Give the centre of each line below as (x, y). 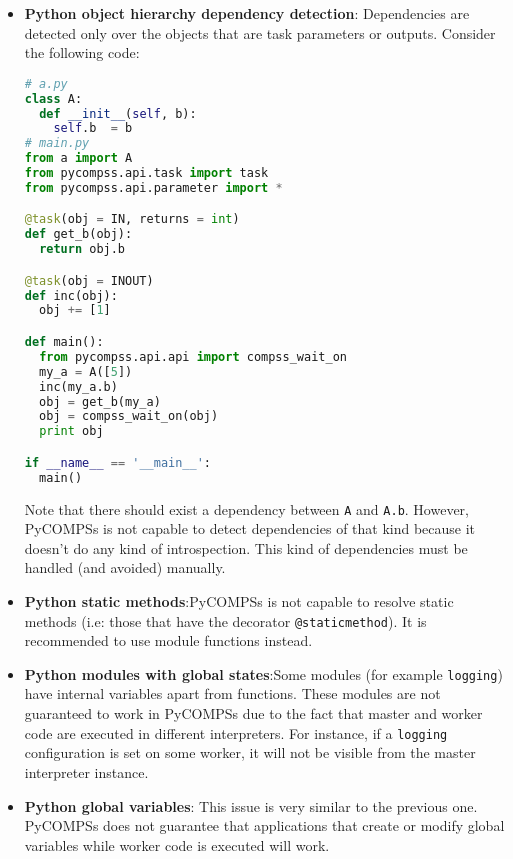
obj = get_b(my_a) (100, 401)
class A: (53, 98)
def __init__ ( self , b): (118, 113)
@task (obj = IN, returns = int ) (132, 219)
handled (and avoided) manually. (125, 567)
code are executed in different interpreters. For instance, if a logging (236, 732)
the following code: (82, 52)
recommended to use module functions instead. (168, 640)
